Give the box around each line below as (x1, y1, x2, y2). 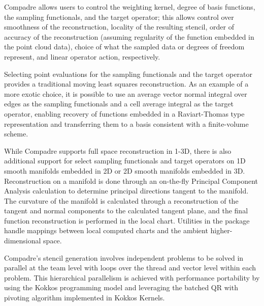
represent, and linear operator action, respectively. (4, 51, 160, 62)
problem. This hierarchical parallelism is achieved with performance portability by (4, 272, 260, 283)
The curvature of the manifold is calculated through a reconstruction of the (4, 195, 239, 206)
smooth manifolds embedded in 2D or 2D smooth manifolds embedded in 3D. (4, 165, 245, 176)
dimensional (4, 235, 41, 246)
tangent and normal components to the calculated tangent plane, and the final (4, 205, 248, 216)
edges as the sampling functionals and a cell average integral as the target (4, 98, 234, 109)
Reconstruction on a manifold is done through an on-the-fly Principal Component (4, 175, 258, 186)
